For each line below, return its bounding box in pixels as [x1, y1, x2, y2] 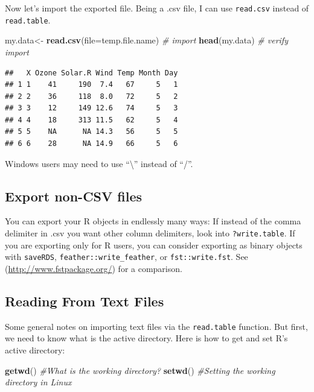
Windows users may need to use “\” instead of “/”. [5, 157, 193, 169]
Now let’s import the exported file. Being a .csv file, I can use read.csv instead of [5, 2, 309, 14]
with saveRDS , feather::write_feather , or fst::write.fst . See [5, 250, 248, 263]
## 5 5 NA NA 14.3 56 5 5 [5, 127, 178, 136]
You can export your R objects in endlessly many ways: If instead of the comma [5, 215, 301, 227]
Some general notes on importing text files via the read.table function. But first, [5, 320, 308, 332]
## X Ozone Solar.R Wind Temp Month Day [5, 68, 178, 77]
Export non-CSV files [5, 186, 143, 205]
